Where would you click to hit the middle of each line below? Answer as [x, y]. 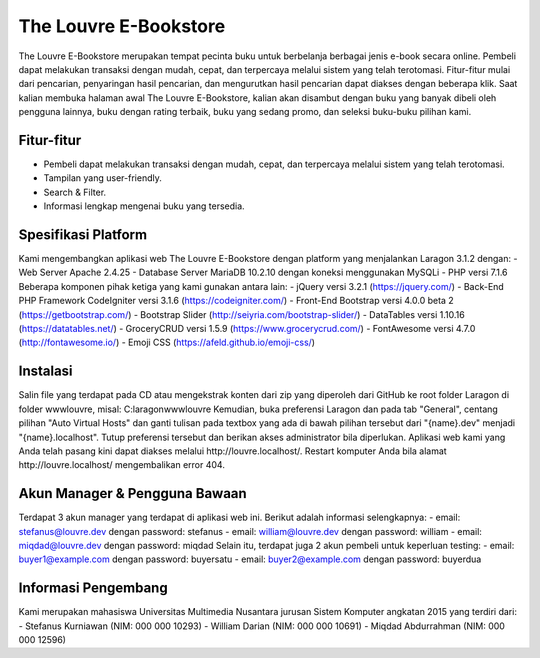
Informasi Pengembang [93, 588]
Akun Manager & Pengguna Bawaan [132, 493]
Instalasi [46, 371]
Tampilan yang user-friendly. [102, 178]
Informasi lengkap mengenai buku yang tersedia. [144, 206]
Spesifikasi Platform [83, 234]
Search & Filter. [75, 192]
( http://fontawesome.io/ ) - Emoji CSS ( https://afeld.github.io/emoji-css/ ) [166, 342]
